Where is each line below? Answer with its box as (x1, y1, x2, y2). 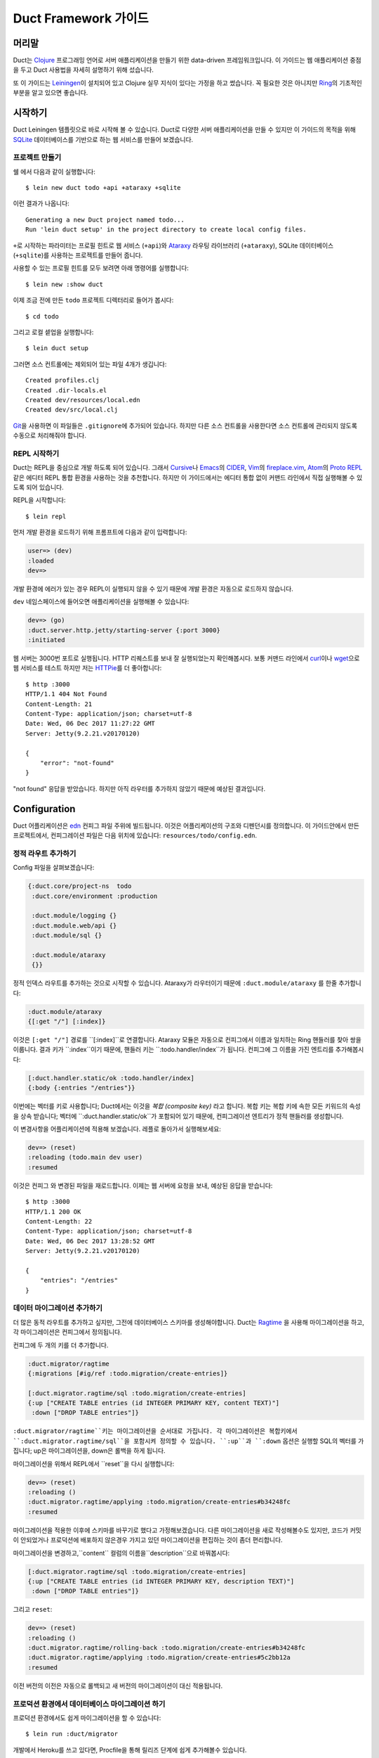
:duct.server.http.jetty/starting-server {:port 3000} (27, 626, 220, 634)
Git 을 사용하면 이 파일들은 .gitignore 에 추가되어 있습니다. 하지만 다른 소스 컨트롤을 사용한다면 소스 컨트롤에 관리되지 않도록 (13, 421, 358, 430)
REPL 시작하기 (13, 449, 60, 458)
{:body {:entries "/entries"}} (27, 1084, 136, 1092)
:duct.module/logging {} (32, 911, 117, 920)
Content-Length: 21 (25, 700, 93, 708)
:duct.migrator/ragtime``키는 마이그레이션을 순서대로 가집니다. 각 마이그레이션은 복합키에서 (13, 1427, 298, 1435)
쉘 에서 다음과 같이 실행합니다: (13, 167, 96, 176)
